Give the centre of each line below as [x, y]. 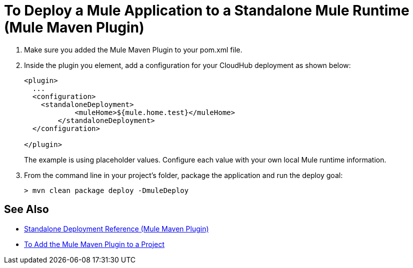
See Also [27, 209]
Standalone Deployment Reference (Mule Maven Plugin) [117, 228]
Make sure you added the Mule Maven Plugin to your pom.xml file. [133, 49]
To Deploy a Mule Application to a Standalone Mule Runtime [207, 10]
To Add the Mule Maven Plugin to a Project [94, 244]
